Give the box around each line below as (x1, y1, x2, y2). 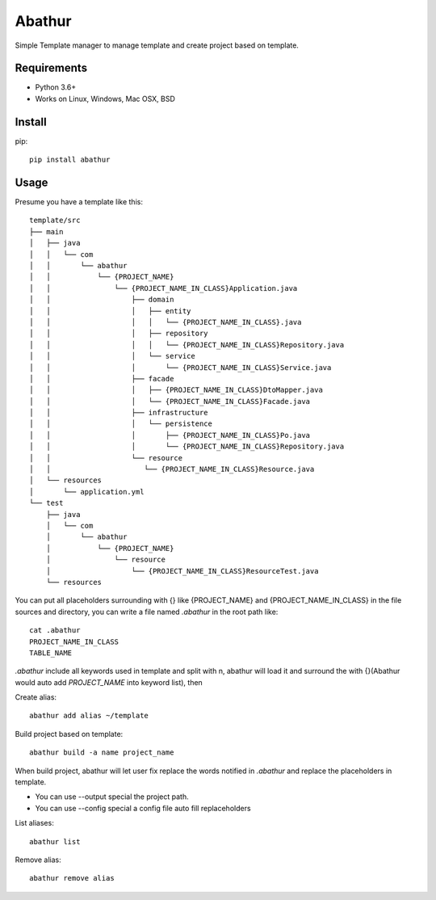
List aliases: (15, 818, 54, 828)
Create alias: (15, 692, 57, 702)
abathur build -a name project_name (29, 748, 174, 757)
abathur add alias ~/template (29, 711, 149, 721)
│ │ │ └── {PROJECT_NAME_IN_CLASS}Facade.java (29, 397, 311, 406)
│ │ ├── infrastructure (29, 408, 209, 418)
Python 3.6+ (35, 82, 77, 92)
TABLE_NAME (29, 648, 73, 658)
